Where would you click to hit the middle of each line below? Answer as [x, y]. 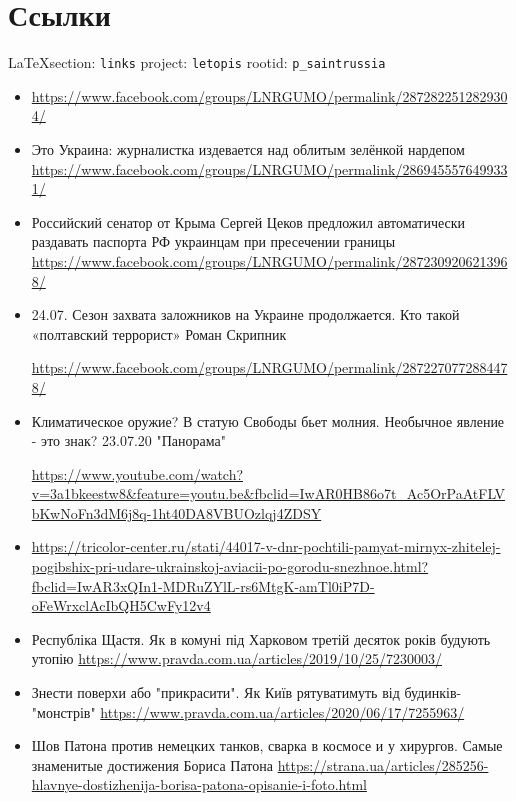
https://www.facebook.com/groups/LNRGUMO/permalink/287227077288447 [269, 367]
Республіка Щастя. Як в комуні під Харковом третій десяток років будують [261, 638]
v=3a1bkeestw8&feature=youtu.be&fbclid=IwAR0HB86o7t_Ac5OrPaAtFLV [268, 493]
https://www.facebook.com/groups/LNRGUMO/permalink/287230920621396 [269, 260]
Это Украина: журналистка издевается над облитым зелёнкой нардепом [248, 148]
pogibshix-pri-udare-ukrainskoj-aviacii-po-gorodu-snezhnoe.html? [230, 566]
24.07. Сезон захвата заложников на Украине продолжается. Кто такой [245, 314]
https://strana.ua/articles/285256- [383, 764]
